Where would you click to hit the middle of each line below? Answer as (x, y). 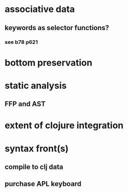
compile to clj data (34, 167)
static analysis (36, 85)
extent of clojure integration (64, 126)
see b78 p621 (21, 42)
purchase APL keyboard (43, 184)
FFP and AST (25, 104)
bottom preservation (48, 62)
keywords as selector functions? (57, 28)
